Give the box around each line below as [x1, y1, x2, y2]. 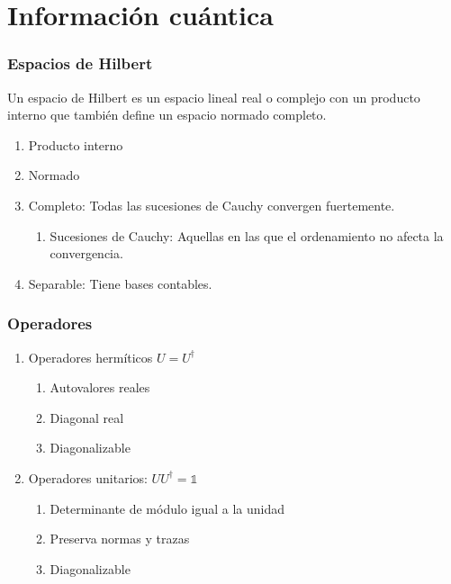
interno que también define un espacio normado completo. [7, 105, 327, 124]
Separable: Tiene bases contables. [28, 274, 212, 292]
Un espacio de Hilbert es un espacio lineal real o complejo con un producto [7, 87, 420, 106]
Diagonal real [50, 408, 124, 427]
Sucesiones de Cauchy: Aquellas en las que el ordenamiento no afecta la [50, 226, 444, 245]
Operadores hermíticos [28, 347, 153, 366]
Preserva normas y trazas [50, 529, 190, 548]
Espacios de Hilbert [7, 52, 153, 75]
